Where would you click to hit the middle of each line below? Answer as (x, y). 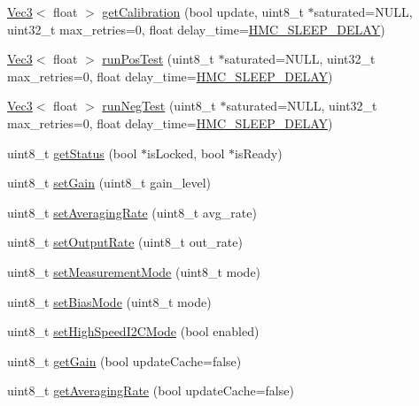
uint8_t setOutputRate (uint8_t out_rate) (125, 242)
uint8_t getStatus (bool (72, 153)
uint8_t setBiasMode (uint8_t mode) (109, 301)
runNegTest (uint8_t (159, 106)
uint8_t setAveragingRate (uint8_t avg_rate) (132, 212)
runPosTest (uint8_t (158, 59)
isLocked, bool (186, 153)
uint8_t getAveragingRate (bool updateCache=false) (151, 391)
